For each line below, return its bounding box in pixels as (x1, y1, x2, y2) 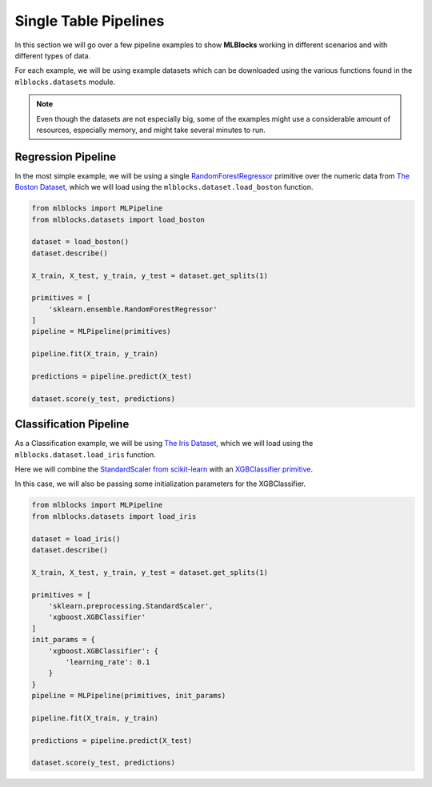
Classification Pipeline (14, 417, 130, 432)
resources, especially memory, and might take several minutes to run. (36, 125, 266, 135)
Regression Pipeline (14, 150, 117, 163)
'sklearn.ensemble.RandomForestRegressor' (48, 304, 218, 314)
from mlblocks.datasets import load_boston (31, 215, 206, 224)
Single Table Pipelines (14, 12, 165, 30)
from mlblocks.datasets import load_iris (31, 512, 197, 520)
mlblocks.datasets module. (14, 77, 116, 86)
